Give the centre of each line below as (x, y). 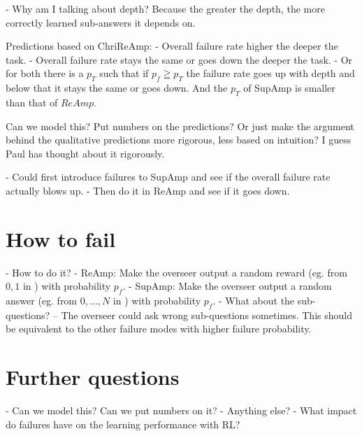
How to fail (61, 238)
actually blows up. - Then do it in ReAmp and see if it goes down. (148, 190)
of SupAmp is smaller (289, 88)
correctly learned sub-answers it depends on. (101, 22)
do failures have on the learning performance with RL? (123, 424)
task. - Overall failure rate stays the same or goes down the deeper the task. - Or (179, 59)
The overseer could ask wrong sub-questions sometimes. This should (207, 315)
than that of (32, 102)
